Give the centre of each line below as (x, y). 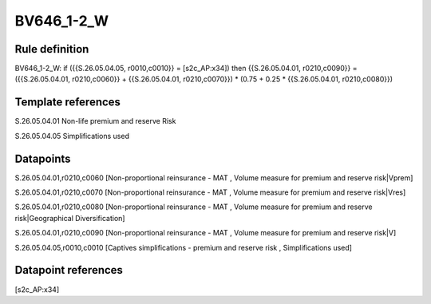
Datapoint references (69, 270)
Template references (68, 103)
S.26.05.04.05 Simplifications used (72, 136)
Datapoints (43, 158)
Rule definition (52, 49)
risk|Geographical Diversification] (70, 218)
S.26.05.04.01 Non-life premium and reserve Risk (95, 121)
